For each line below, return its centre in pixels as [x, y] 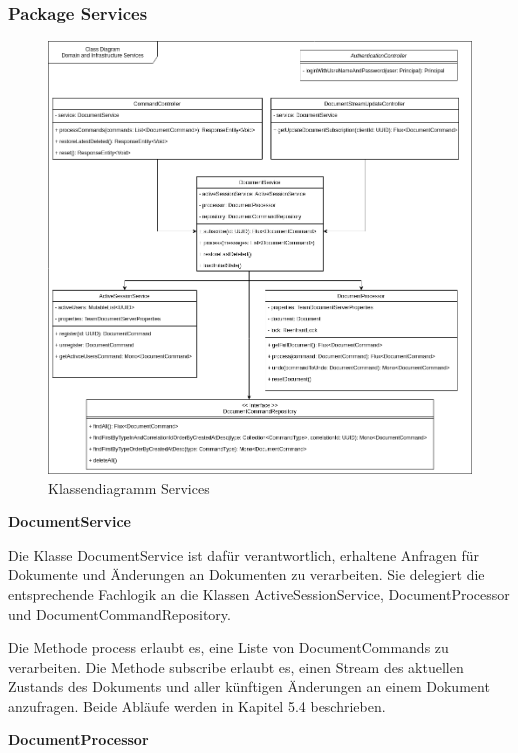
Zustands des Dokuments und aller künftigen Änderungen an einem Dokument [249, 686]
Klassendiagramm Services [129, 487]
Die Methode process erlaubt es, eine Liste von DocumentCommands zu [228, 647]
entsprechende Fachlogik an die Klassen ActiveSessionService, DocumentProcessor [259, 593]
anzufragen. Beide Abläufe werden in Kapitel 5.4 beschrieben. [197, 705]
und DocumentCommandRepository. [119, 613]
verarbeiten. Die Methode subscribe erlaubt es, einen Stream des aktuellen [236, 666]
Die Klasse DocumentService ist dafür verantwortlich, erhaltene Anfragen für [244, 554]
